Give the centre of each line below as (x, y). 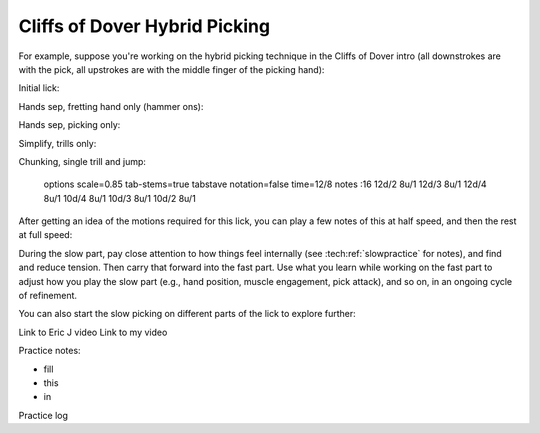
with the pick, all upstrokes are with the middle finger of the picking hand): (171, 69)
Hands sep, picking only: (69, 125)
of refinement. (48, 296)
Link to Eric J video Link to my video (93, 332)
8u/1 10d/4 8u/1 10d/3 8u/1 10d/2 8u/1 (120, 198)
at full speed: (45, 235)
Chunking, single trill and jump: (82, 161)
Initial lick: (39, 88)
